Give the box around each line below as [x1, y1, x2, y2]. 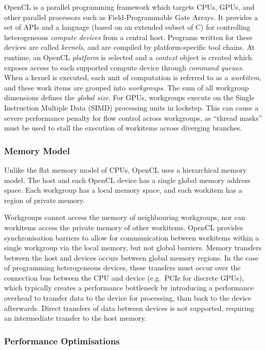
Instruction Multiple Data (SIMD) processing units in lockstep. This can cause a [4, 102, 259, 113]
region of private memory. [4, 194, 85, 205]
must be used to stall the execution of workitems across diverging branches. [4, 122, 242, 133]
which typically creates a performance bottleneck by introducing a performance [4, 282, 254, 293]
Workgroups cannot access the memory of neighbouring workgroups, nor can [4, 212, 245, 223]
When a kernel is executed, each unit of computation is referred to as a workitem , [4, 72, 261, 83]
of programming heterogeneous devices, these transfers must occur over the [4, 262, 241, 273]
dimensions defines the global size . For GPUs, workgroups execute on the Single [4, 92, 255, 103]
